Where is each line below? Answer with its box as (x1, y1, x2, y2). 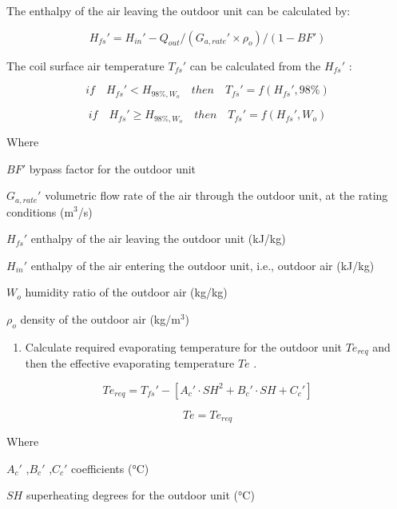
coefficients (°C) (71, 459, 149, 476)
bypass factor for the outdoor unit (29, 160, 197, 177)
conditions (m (6, 203, 74, 220)
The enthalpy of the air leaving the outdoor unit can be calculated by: (6, 2, 351, 18)
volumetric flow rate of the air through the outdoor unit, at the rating (45, 187, 388, 204)
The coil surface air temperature (6, 57, 165, 74)
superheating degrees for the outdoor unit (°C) (26, 487, 255, 503)
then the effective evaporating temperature (25, 355, 235, 372)
